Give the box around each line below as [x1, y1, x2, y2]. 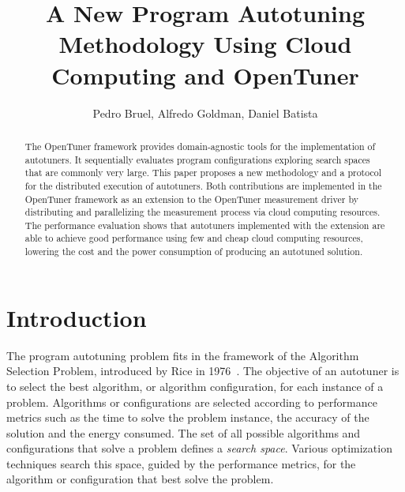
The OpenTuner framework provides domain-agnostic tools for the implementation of [24, 139, 376, 152]
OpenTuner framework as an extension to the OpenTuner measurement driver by [24, 192, 359, 205]
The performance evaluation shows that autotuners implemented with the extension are [24, 218, 385, 231]
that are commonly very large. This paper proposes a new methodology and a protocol [24, 166, 382, 179]
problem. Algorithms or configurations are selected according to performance [6, 393, 377, 410]
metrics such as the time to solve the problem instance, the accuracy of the [6, 409, 369, 426]
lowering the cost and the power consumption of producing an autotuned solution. [24, 245, 363, 258]
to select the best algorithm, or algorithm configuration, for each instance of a [6, 377, 384, 394]
